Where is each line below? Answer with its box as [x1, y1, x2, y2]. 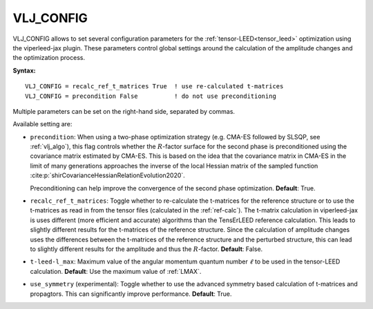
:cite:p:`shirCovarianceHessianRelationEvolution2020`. [30, 171, 186, 179]
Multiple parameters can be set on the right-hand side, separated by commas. [12, 107, 235, 115]
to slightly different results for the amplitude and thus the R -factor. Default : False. [30, 245, 263, 253]
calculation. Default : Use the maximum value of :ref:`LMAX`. [30, 267, 202, 275]
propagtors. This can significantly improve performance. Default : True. [30, 290, 232, 298]
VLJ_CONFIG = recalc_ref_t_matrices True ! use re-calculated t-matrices [25, 83, 284, 90]
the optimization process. [12, 54, 86, 62]
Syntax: [12, 66, 36, 74]
